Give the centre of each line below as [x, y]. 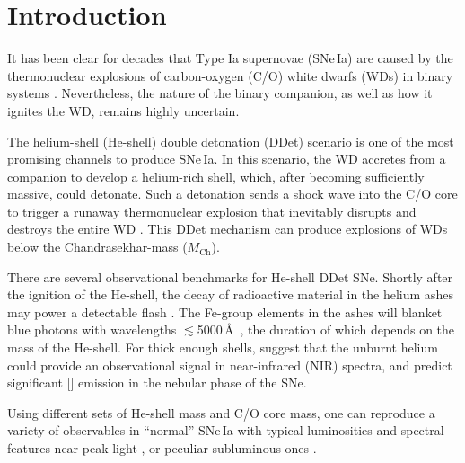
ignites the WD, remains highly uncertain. [123, 110]
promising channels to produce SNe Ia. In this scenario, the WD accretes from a [227, 159]
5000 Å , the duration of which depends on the [326, 329]
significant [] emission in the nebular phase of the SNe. [157, 383]
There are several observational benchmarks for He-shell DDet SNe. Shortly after [230, 276]
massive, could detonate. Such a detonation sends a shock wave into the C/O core [232, 194]
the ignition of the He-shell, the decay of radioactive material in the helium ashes [230, 294]
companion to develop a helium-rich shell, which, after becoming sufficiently [216, 176]
